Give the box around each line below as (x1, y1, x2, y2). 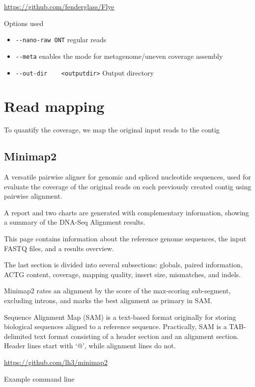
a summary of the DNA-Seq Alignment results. (4, 217, 145, 227)
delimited (4, 331, 32, 341)
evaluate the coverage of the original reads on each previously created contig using (4, 181, 252, 191)
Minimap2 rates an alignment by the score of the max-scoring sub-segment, (4, 285, 231, 296)
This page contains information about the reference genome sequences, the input (4, 233, 247, 244)
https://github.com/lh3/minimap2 (4, 357, 108, 367)
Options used (4, 18, 44, 28)
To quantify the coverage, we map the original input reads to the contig (4, 125, 220, 135)
